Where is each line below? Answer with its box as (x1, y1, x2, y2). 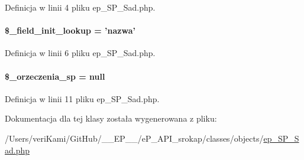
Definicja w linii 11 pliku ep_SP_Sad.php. (5, 92, 160, 105)
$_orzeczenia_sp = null (5, 70, 105, 82)
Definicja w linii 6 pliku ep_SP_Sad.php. (5, 47, 156, 59)
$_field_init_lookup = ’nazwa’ (5, 24, 135, 37)
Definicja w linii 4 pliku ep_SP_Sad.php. (5, 1, 156, 13)
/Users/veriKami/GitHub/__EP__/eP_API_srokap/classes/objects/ (5, 132, 264, 144)
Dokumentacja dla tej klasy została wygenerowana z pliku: (5, 112, 217, 125)
